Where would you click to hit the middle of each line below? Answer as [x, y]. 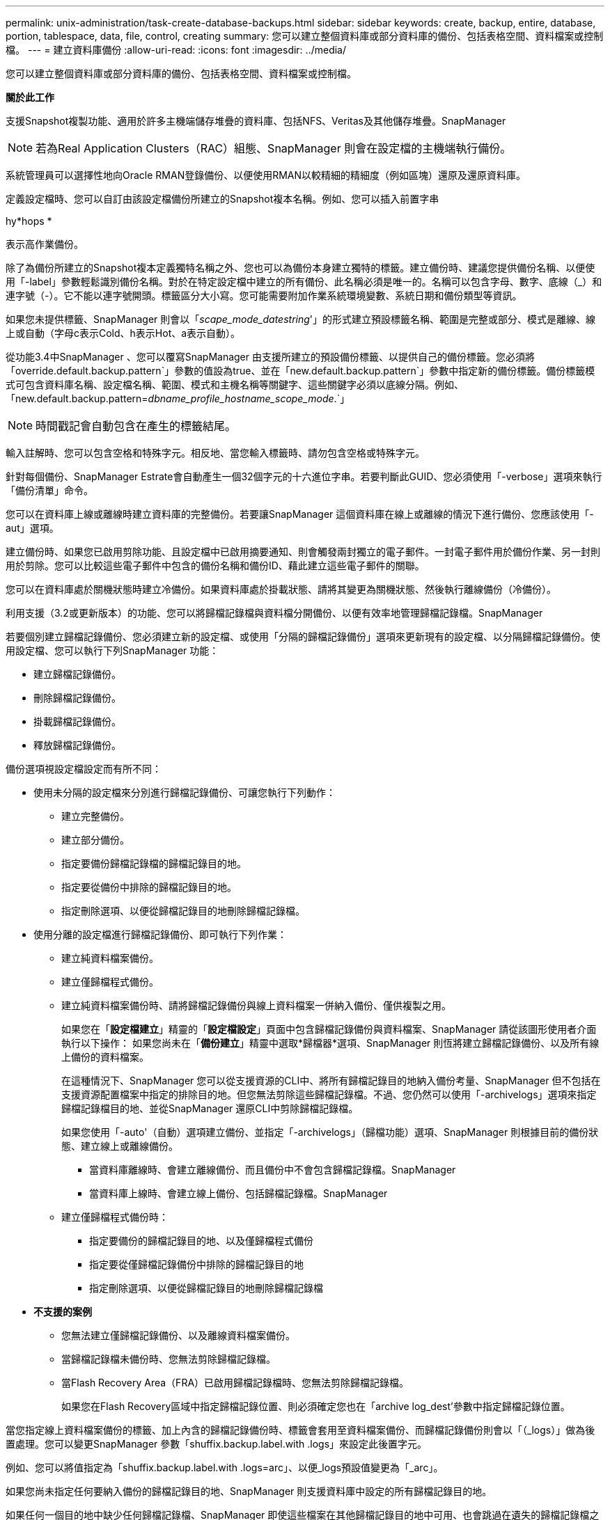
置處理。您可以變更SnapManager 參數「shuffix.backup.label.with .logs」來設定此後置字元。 [217, 1444]
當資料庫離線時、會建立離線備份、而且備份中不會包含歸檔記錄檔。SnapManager [273, 1170]
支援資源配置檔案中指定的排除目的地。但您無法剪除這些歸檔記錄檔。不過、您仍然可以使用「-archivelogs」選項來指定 [329, 1094]
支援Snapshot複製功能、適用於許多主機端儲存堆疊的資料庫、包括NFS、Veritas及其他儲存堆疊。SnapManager [256, 121]
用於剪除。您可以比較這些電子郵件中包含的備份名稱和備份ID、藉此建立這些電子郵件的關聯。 [215, 565]
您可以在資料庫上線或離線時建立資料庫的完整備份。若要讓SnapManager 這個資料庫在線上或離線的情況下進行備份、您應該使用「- [300, 514]
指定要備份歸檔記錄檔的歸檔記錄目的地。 [154, 863]
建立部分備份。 [95, 840]
